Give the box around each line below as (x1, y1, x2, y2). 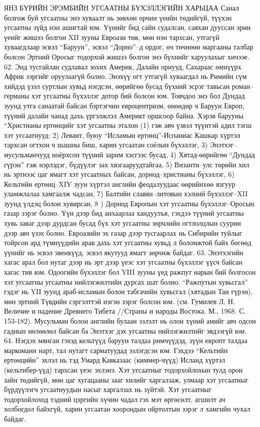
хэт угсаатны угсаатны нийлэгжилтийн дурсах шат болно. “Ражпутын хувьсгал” (4, 276, 248, 287)
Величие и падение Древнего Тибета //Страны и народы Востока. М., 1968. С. (4, 306, 246, 316)
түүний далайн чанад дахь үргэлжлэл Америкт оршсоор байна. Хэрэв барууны (4, 110, 243, 120)
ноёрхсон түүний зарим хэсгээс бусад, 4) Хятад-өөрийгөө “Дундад (52, 149, 255, 159)
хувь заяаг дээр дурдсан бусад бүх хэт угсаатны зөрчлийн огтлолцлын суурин (4, 218, 241, 228)
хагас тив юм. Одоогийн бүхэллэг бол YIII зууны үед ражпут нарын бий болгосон (4, 267, 256, 277)
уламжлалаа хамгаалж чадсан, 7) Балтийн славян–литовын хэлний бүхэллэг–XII (4, 188, 248, 199)
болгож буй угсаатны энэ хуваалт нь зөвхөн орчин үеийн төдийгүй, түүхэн (4, 12, 232, 22)
